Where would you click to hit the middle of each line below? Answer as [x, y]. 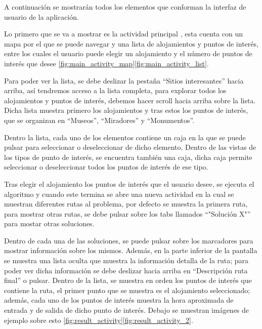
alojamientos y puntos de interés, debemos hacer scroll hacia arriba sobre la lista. [130, 100]
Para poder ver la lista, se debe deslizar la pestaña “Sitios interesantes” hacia [124, 80]
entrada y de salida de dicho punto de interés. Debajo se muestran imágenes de [127, 310]
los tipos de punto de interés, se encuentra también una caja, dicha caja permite [128, 157]
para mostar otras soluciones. [49, 223]
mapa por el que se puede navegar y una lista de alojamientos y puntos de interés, [131, 43]
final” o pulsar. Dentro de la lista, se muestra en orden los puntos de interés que [128, 280]
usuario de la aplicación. [41, 16]
